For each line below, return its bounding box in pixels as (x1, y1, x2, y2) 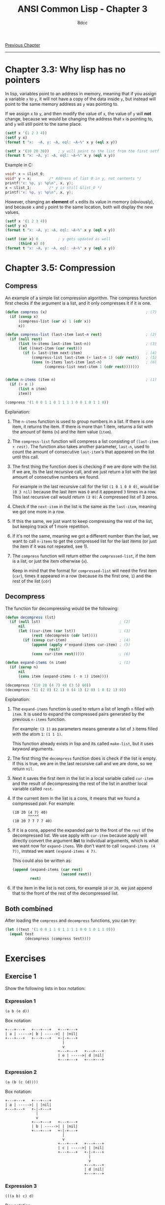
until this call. (12, 454, 39, 460)
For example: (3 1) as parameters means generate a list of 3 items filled (12, 726, 158, 732)
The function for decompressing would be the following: (5, 605, 119, 611)
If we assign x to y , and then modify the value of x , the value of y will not (5, 111, 151, 116)
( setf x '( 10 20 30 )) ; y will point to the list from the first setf (5, 148, 160, 153)
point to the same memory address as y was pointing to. (5, 101, 119, 107)
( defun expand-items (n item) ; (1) (5, 660, 131, 665)
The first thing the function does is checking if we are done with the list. (12, 463, 158, 469)
